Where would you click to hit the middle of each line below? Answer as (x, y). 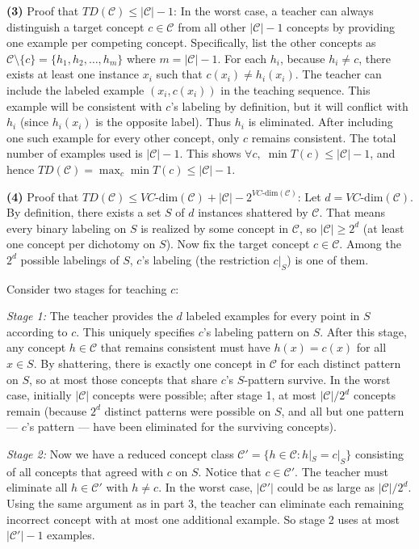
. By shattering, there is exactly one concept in (150, 363)
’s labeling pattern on (256, 331)
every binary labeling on (67, 228)
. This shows (210, 153)
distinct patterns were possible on (188, 410)
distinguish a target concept (75, 26)
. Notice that (230, 471)
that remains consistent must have (185, 347)
